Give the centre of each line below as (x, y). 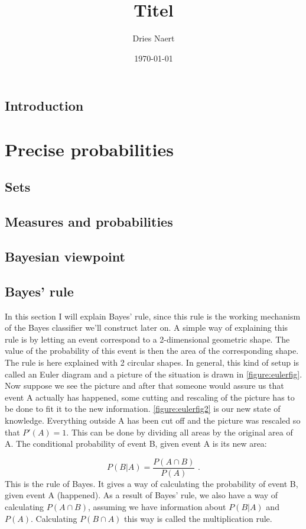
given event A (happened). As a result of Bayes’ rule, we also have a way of (141, 495)
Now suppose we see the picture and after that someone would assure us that (144, 386)
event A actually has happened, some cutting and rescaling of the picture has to (150, 397)
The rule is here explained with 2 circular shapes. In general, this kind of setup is (152, 362)
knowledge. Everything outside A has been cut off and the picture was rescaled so (153, 420)
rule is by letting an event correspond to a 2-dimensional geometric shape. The (147, 339)
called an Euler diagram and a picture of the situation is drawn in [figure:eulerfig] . (154, 374)
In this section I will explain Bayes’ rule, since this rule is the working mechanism (153, 316)
